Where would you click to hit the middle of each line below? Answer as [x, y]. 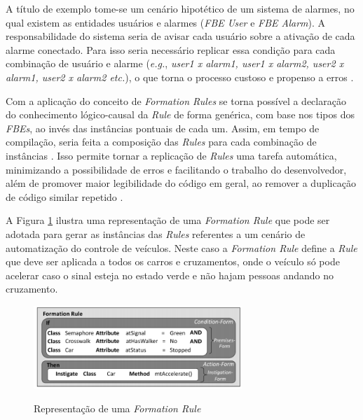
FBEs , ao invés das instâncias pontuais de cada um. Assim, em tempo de [163, 128]
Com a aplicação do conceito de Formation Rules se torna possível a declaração [176, 100]
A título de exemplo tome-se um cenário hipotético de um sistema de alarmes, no [180, 8]
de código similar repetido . [64, 196]
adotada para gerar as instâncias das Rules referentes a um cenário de [156, 233]
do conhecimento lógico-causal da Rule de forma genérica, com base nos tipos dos [180, 114]
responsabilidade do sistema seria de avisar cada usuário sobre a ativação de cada [180, 36]
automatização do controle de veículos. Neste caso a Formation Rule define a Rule [181, 247]
